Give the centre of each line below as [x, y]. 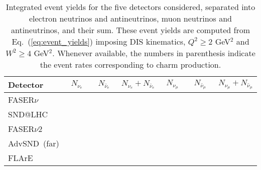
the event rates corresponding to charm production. [130, 64]
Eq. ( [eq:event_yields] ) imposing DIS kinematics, [99, 41]
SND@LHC [28, 114]
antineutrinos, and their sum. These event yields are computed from [130, 30]
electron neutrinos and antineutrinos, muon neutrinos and [130, 18]
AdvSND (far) [34, 143]
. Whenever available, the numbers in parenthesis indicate [154, 53]
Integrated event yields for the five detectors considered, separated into [130, 7]
